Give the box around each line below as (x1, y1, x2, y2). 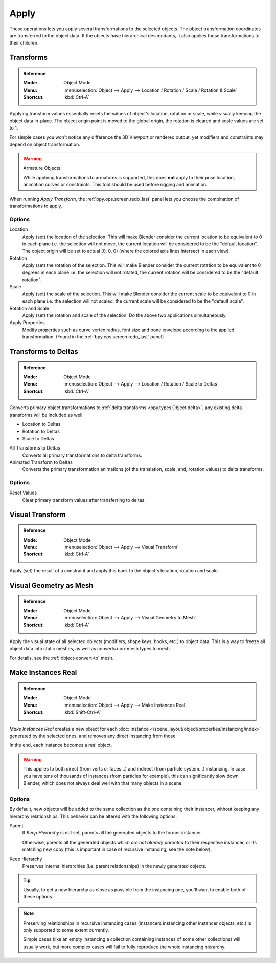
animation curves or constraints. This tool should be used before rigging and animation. (23, 182, 208, 188)
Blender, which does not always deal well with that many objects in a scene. (23, 780, 183, 786)
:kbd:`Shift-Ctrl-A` (63, 709, 102, 715)
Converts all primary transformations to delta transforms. (22, 452, 143, 458)
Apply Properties (9, 319, 45, 326)
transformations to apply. (9, 203, 62, 209)
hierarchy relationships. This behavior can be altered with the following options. (9, 813, 177, 819)
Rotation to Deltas (22, 428, 60, 435)
